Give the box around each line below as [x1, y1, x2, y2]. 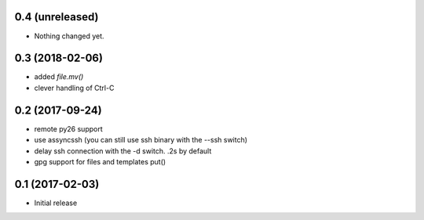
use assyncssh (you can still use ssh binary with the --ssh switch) [34, 135, 247, 145]
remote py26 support [34, 124, 104, 133]
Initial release [34, 198, 78, 207]
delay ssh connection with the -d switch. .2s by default [34, 146, 212, 156]
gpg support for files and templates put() [34, 157, 166, 166]
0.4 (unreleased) [14, 10, 99, 23]
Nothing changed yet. [34, 31, 105, 41]
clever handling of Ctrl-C [34, 83, 115, 92]
